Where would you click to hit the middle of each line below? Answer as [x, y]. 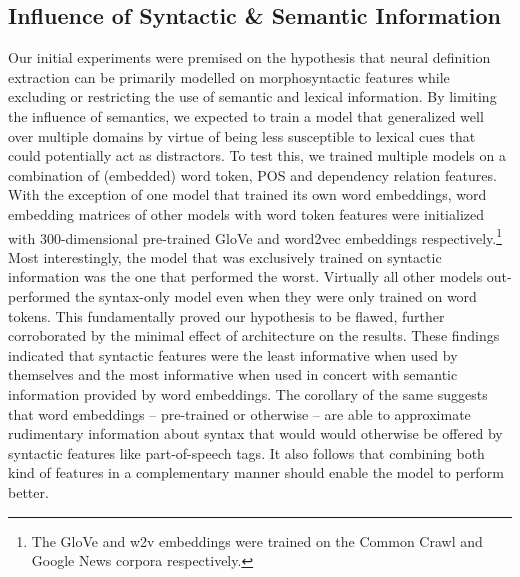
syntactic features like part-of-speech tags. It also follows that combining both [246, 452]
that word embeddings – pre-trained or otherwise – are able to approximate [239, 413]
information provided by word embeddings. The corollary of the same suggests [248, 393]
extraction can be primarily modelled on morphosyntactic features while [229, 76]
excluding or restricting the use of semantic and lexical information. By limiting [252, 96]
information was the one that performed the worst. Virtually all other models [245, 276]
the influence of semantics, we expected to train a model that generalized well [246, 115]
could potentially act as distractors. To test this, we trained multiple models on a [257, 155]
